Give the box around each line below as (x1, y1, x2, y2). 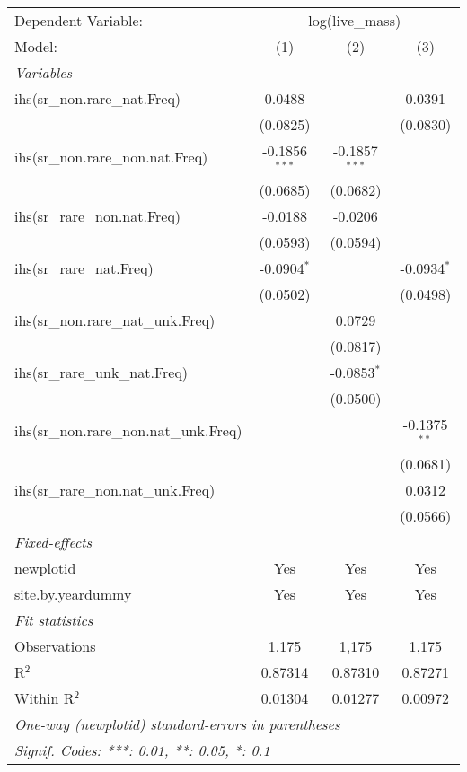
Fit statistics (14, 609, 93, 630)
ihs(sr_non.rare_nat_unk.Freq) (14, 309, 216, 330)
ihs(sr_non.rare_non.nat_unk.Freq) (14, 420, 242, 442)
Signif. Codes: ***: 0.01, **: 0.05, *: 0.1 (14, 739, 270, 760)
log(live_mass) (308, 10, 401, 31)
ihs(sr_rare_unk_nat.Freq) (14, 361, 189, 382)
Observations (14, 635, 96, 656)
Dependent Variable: (14, 10, 143, 31)
